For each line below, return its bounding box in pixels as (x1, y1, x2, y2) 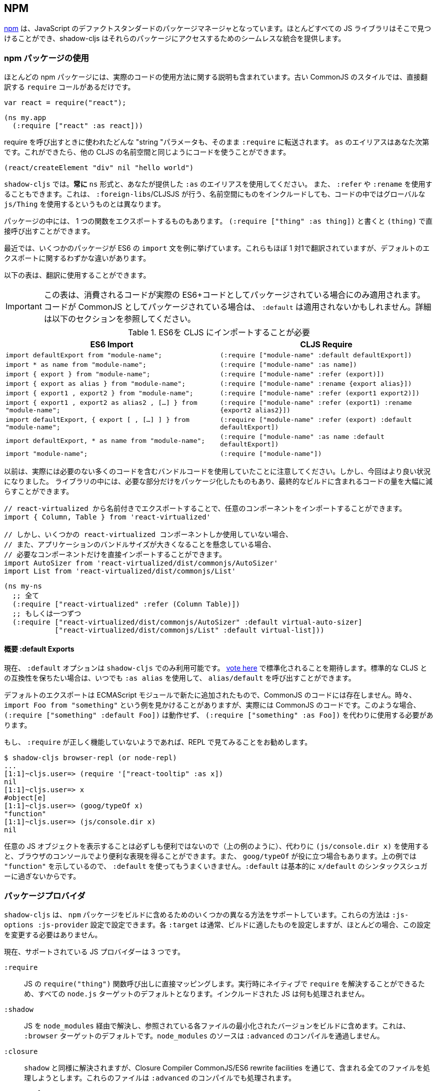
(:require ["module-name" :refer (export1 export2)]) (220, 389, 420, 397)
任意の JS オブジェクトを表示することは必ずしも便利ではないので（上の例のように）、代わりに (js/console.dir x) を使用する (4, 842, 429, 851)
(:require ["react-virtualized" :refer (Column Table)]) (12, 600, 240, 609)
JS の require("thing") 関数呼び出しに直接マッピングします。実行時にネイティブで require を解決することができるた (24, 979, 425, 988)
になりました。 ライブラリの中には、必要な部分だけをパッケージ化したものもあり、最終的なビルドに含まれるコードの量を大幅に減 (4, 477, 433, 486)
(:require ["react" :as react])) (12, 122, 143, 130)
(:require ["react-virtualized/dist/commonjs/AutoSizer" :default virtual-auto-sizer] (12, 618, 362, 627)
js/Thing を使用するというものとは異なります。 (4, 200, 165, 209)
